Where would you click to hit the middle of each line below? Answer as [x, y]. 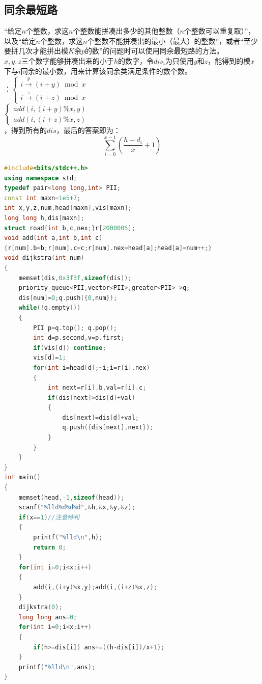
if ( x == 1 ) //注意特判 [49, 517]
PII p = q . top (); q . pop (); [75, 328]
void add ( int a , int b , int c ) [53, 238]
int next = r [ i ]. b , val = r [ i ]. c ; [97, 388]
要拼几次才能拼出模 [36, 51]
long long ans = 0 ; [48, 617]
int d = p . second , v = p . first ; [79, 338]
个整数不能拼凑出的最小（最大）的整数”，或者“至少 [172, 40]
